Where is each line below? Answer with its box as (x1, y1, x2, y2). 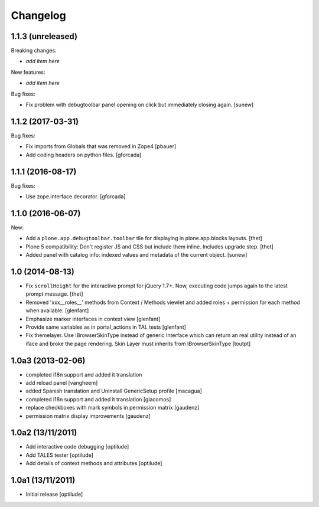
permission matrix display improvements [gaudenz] (25, 412, 151, 419)
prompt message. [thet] (25, 290, 83, 297)
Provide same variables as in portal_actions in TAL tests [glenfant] (25, 323, 186, 331)
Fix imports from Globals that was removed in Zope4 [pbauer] (25, 143, 177, 150)
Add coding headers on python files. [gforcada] (25, 151, 142, 158)
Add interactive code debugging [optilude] (25, 443, 129, 450)
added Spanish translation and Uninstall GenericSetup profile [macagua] (25, 387, 202, 395)
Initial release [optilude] (25, 490, 83, 498)
